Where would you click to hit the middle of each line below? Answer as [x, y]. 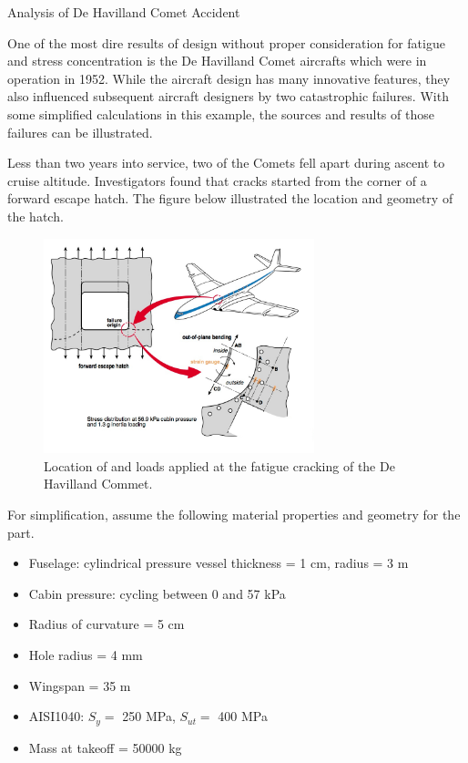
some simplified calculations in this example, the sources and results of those [221, 113]
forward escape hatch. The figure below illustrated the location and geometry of [230, 198]
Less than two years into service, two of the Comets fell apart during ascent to [226, 163]
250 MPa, [149, 716]
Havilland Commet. [98, 484]
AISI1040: [56, 716]
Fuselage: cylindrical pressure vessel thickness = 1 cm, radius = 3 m [219, 563]
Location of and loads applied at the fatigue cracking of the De [219, 465]
